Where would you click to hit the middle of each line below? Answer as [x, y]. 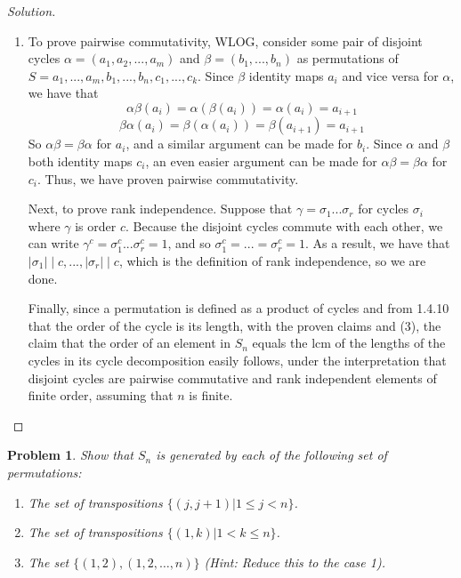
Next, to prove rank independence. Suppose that [160, 209]
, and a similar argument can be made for [239, 144]
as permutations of [348, 58]
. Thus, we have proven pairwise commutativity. [168, 178]
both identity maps [80, 161]
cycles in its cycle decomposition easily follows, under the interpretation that [237, 360]
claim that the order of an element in [129, 343]
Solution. [32, 11]
